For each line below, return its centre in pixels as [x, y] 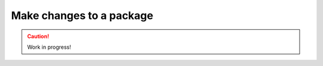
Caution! [38, 36]
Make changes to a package [82, 15]
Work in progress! [49, 47]
